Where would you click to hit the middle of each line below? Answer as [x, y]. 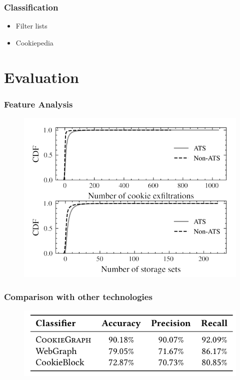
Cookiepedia [34, 42]
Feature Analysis [38, 104]
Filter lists [31, 26]
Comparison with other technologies [78, 296]
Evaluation [41, 77]
